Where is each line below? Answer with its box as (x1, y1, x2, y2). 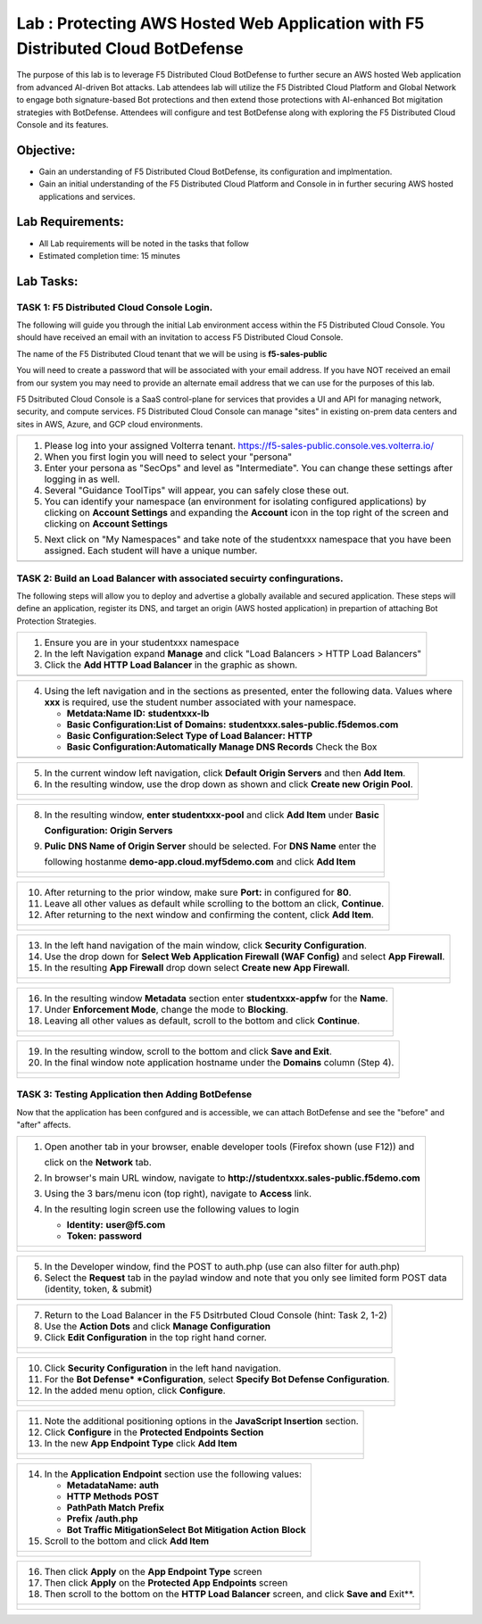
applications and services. (38, 191, 136, 202)
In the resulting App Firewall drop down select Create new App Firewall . (44, 962, 350, 974)
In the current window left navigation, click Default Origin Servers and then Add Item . (44, 767, 406, 780)
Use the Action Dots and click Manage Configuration (44, 1320, 271, 1332)
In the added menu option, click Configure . (44, 1384, 227, 1396)
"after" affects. (16, 1120, 71, 1131)
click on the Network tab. (44, 1156, 152, 1168)
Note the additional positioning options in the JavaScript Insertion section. (44, 1414, 359, 1427)
